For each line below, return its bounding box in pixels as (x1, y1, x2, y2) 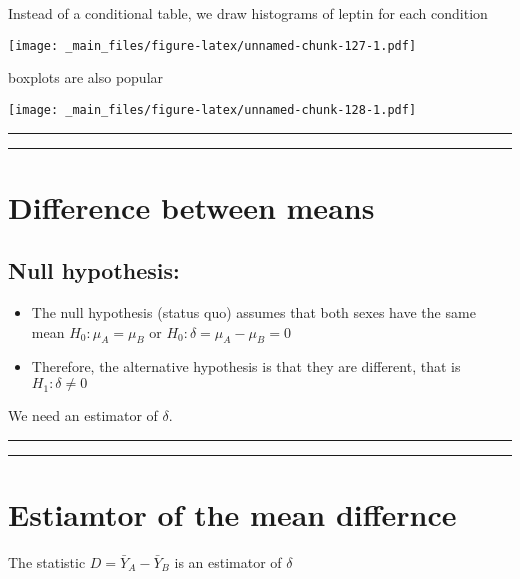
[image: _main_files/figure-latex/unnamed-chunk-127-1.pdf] (8, 38, 417, 53)
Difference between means (8, 186, 375, 227)
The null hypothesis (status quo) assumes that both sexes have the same (31, 302, 476, 323)
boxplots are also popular (8, 67, 164, 88)
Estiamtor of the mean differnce (8, 493, 457, 534)
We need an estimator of (8, 405, 158, 426)
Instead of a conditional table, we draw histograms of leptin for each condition (8, 3, 488, 23)
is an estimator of (174, 551, 282, 572)
